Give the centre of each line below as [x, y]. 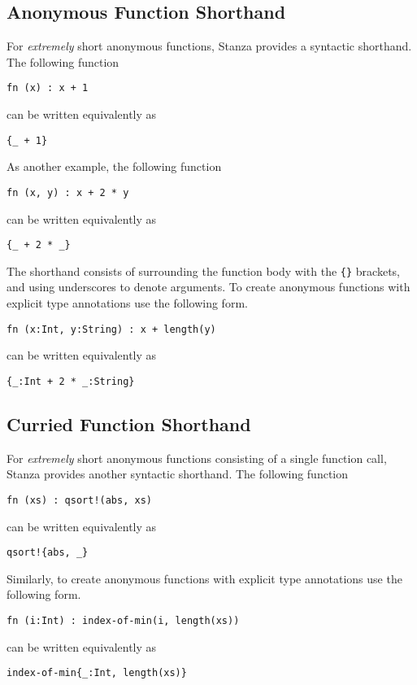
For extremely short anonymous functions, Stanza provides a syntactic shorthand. [209, 46]
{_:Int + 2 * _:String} [71, 381]
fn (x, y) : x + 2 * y [68, 192]
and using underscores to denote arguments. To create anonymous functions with [208, 287]
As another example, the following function [114, 166]
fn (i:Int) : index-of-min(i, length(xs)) [123, 621]
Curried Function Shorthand [129, 423]
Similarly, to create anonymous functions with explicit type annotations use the [204, 578]
